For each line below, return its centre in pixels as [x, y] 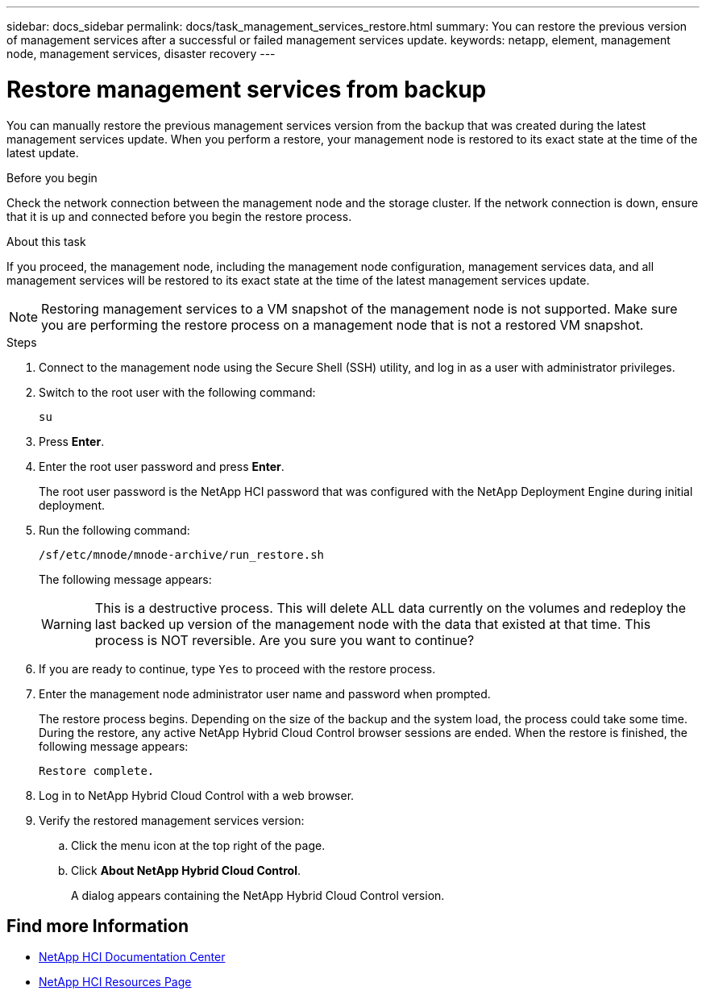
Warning [66, 624]
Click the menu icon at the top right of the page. [198, 845]
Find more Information [98, 926]
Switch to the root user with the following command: [177, 392]
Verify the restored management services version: [172, 820]
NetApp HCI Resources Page [115, 982]
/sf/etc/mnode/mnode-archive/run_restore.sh [182, 554]
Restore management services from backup [247, 89]
